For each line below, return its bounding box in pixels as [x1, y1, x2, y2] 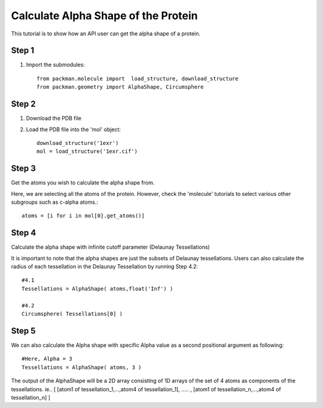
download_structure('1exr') [36, 140, 119, 146]
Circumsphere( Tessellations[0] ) [22, 310, 123, 318]
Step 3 [11, 164, 36, 174]
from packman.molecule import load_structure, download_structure [36, 75, 239, 82]
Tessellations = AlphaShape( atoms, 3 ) [22, 364, 142, 371]
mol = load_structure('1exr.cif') [36, 148, 138, 155]
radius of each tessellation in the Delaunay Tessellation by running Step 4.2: [11, 263, 199, 270]
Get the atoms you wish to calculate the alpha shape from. [11, 179, 155, 186]
